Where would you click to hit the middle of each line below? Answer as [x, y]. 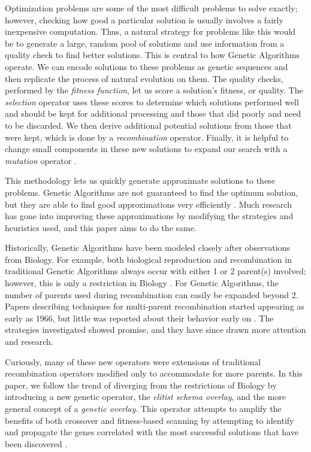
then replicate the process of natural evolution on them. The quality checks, [144, 78]
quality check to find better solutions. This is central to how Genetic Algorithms [153, 55]
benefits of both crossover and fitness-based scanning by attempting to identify [150, 420]
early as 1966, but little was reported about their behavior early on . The [139, 318]
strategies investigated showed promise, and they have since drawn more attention [155, 330]
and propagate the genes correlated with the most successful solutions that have [152, 432]
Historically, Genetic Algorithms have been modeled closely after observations [147, 248]
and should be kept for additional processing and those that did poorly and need [153, 113]
